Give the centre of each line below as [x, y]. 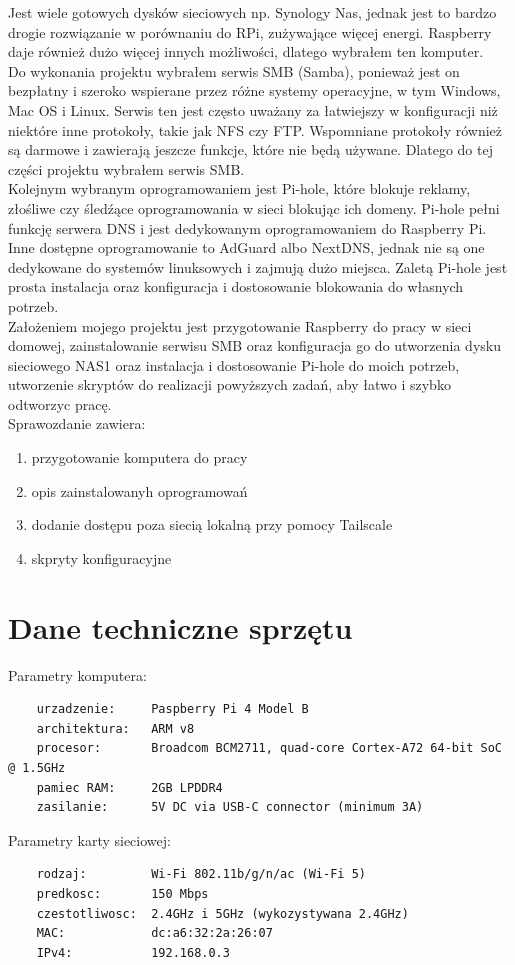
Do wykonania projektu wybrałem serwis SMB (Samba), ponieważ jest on [234, 70]
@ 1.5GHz [37, 767]
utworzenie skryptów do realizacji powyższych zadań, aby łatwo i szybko [229, 384]
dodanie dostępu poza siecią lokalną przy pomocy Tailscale [212, 524]
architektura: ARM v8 [115, 728]
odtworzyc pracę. [60, 403]
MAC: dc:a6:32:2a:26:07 [154, 933]
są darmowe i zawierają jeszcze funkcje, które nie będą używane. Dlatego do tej [250, 149]
